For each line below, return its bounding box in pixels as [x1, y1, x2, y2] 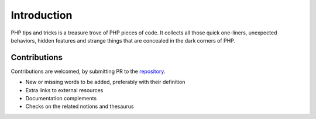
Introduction [11, 9, 73, 22]
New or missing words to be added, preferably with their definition [25, 79, 186, 86]
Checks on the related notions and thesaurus [25, 103, 134, 110]
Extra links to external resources [25, 86, 104, 93]
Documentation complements [25, 95, 97, 102]
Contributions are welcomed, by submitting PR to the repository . [11, 68, 166, 75]
